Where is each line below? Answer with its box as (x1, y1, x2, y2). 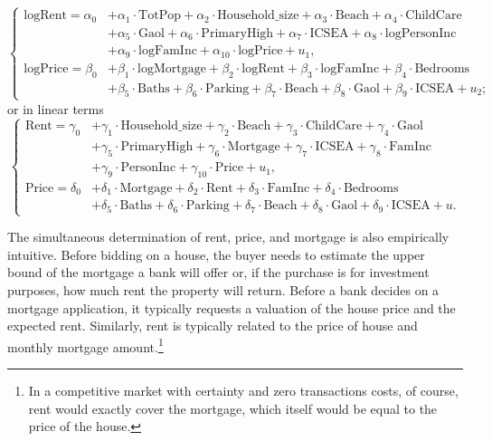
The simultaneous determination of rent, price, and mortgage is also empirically (7, 227, 449, 246)
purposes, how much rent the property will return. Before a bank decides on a (7, 280, 440, 299)
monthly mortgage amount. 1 (7, 334, 164, 356)
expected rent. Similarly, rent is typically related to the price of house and (7, 316, 418, 335)
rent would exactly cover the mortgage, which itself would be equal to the (28, 398, 438, 417)
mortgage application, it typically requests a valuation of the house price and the (7, 298, 456, 317)
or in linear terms (7, 99, 104, 118)
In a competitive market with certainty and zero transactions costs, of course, (28, 380, 459, 399)
